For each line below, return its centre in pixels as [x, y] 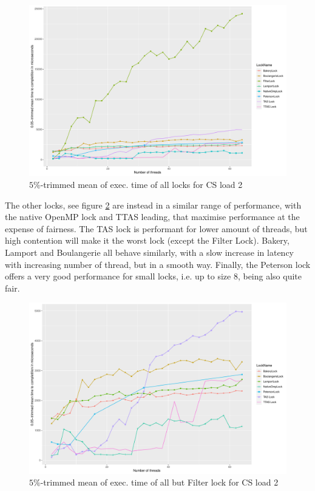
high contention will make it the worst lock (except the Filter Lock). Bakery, [147, 240]
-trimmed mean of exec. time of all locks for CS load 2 [141, 184]
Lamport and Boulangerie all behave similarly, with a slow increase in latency [149, 252]
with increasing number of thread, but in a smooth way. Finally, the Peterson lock [158, 264]
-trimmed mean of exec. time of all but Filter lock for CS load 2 [159, 482]
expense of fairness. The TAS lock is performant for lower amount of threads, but [156, 228]
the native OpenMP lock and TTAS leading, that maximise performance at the [152, 217]
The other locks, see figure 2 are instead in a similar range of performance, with [153, 205]
